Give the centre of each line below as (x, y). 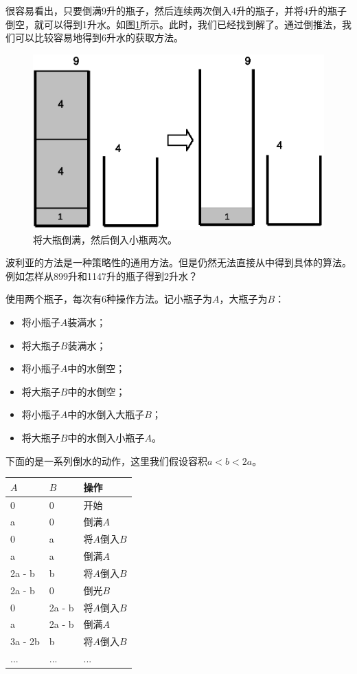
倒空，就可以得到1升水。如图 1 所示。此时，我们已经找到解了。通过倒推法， (174, 24)
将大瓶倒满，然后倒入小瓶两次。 (105, 239)
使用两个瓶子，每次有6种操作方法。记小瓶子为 (109, 299)
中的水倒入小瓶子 (106, 437)
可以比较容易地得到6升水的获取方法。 (99, 37)
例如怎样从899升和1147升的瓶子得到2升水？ (102, 275)
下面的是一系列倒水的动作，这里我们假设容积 (106, 460)
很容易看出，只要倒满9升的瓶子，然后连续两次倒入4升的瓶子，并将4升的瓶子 (176, 10)
